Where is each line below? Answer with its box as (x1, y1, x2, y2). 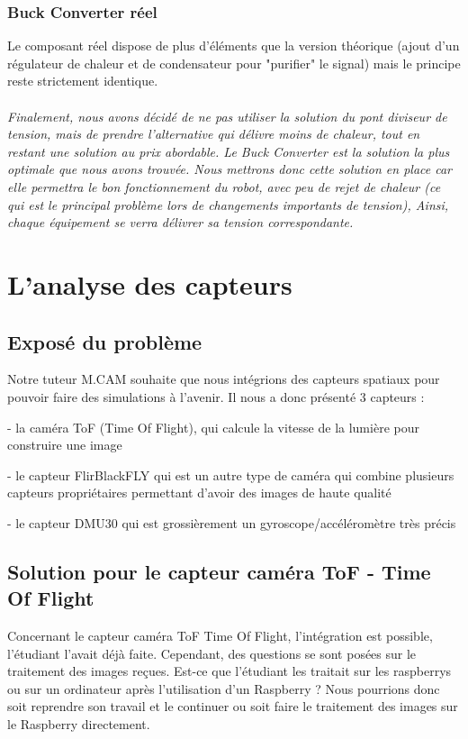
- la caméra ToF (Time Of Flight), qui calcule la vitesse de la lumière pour (7, 417, 419, 436)
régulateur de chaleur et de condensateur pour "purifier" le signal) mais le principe (7, 53, 461, 72)
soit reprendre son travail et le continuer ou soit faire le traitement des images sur (7, 697, 458, 716)
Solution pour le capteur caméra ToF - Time (7, 557, 431, 585)
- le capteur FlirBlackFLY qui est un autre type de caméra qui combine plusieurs (7, 465, 454, 484)
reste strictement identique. (7, 71, 158, 90)
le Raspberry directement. (7, 715, 150, 734)
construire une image (7, 435, 122, 454)
